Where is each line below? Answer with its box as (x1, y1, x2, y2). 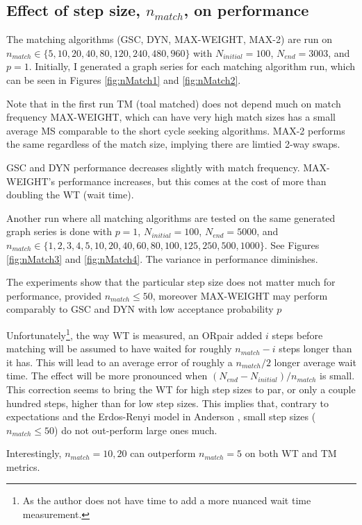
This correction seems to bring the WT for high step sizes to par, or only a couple (6, 381, 356, 396)
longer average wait (274, 354, 356, 369)
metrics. (6, 459, 40, 474)
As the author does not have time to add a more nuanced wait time (22, 493, 311, 508)
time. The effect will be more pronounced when (6, 368, 208, 383)
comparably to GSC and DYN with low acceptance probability (6, 302, 274, 316)
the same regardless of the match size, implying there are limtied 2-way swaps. (6, 137, 340, 151)
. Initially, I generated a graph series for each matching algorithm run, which (28, 59, 356, 74)
